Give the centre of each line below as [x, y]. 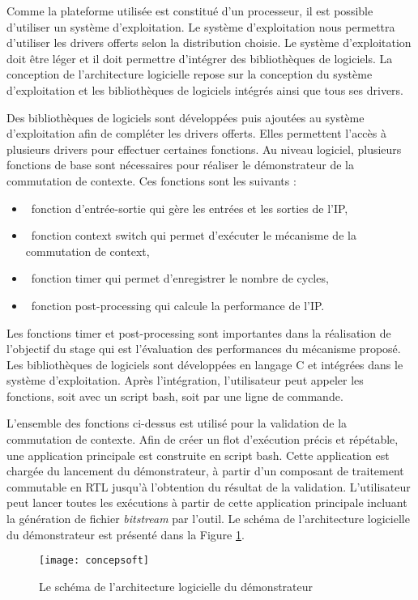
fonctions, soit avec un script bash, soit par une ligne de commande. [175, 396]
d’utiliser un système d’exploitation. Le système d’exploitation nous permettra [201, 26]
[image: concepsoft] [94, 561]
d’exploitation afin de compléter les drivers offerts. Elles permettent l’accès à [196, 133]
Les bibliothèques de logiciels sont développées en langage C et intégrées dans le [205, 364]
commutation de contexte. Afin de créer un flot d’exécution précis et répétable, [203, 439]
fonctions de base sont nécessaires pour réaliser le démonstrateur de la [180, 165]
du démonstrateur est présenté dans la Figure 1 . [126, 534]
